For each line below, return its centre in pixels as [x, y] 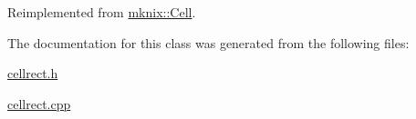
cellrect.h [33, 73]
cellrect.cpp [39, 103]
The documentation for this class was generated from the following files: [208, 42]
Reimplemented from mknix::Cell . [102, 12]
